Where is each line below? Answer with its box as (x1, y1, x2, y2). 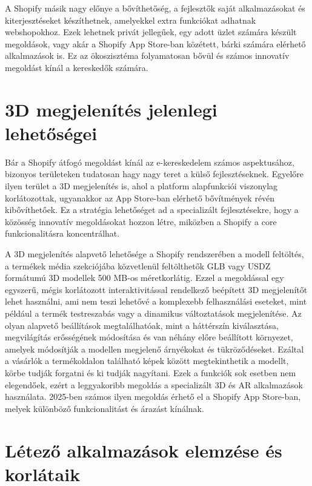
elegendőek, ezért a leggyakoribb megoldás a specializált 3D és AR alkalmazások (5, 378, 303, 391)
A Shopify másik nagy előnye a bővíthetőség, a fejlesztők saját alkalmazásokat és (5, 2, 305, 14)
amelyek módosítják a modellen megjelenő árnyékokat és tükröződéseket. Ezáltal (5, 342, 304, 355)
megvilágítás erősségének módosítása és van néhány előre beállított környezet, (5, 331, 293, 343)
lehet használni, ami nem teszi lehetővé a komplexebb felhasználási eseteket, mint (5, 295, 307, 308)
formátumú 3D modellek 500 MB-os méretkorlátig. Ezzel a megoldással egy (5, 271, 284, 284)
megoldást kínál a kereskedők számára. (5, 61, 148, 73)
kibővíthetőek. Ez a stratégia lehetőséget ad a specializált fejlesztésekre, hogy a (5, 203, 299, 216)
